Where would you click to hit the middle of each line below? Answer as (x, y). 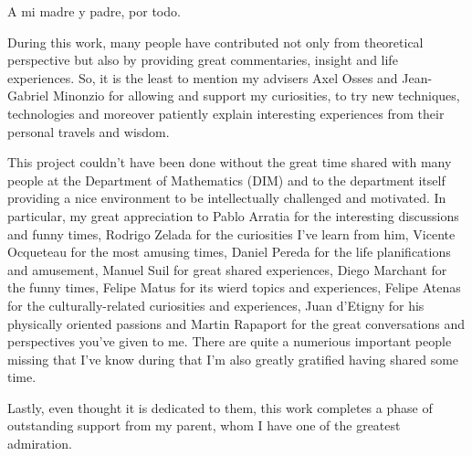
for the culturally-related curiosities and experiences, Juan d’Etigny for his (216, 305)
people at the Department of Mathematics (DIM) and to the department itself (226, 180)
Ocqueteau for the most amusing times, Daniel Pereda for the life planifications (229, 252)
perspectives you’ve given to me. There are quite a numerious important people (230, 341)
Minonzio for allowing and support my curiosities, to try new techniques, (256, 95)
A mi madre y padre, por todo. (94, 11)
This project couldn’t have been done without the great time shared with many (230, 162)
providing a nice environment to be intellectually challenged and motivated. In (227, 198)
